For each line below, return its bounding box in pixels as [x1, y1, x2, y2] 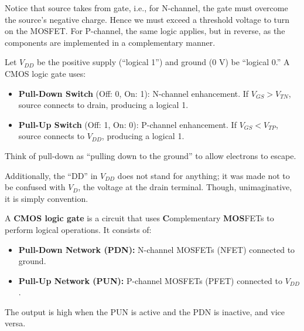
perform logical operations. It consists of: [5, 223, 152, 235]
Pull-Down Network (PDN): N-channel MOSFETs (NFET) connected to [18, 243, 295, 255]
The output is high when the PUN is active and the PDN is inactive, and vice [5, 305, 285, 318]
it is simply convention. [5, 192, 88, 204]
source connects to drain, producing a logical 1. [18, 99, 189, 111]
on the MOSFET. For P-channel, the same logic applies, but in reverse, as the [5, 25, 285, 37]
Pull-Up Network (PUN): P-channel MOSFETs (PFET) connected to [18, 274, 282, 286]
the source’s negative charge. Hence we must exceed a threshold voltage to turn [5, 13, 290, 25]
